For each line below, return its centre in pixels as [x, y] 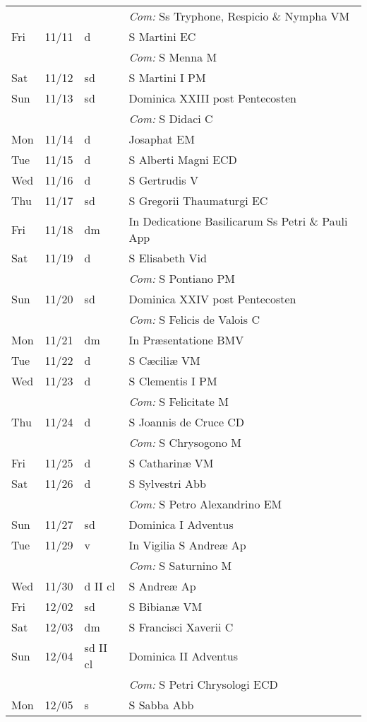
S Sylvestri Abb [167, 483]
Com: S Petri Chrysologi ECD [203, 684]
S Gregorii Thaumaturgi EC [198, 200]
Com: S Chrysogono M [185, 442]
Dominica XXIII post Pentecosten [212, 98]
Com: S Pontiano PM [182, 278]
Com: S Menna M [173, 57]
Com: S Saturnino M [180, 565]
